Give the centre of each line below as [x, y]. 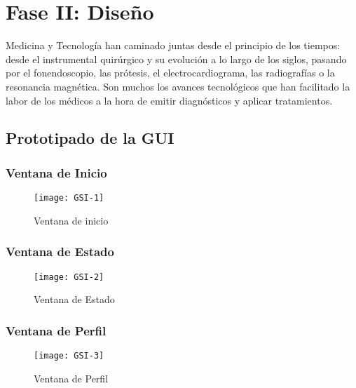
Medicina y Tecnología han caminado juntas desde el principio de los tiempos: [173, 45]
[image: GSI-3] [69, 356]
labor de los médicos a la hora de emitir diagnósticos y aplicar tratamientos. [169, 100]
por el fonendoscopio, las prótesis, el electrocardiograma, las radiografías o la [170, 73]
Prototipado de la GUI [90, 138]
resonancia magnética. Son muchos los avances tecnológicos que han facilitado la [178, 86]
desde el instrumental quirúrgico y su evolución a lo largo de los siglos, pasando [176, 59]
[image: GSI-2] [69, 277]
